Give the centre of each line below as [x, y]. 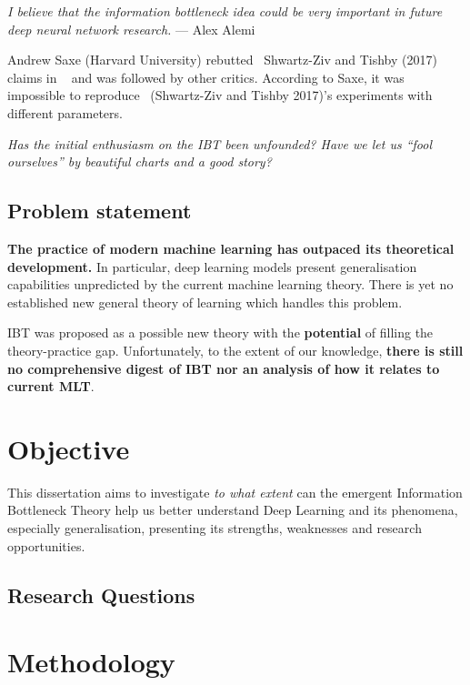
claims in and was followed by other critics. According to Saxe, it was [206, 77]
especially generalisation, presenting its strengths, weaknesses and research [215, 528]
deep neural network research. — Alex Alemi [131, 29]
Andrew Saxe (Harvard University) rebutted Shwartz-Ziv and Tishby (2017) [222, 60]
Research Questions [101, 594]
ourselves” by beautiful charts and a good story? [140, 161]
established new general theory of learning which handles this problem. [205, 302]
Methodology [91, 662]
